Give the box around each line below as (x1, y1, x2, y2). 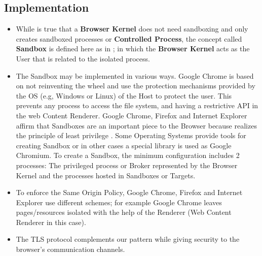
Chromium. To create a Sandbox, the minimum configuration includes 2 (16, 150, 240, 161)
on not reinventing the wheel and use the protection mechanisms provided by (16, 80, 255, 91)
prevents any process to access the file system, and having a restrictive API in (16, 100, 258, 111)
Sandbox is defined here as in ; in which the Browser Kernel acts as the (16, 43, 250, 54)
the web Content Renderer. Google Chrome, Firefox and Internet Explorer (16, 110, 247, 120)
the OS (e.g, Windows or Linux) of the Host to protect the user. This (16, 90, 232, 101)
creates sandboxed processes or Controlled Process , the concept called (16, 33, 242, 44)
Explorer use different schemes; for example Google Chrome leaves (16, 197, 222, 207)
